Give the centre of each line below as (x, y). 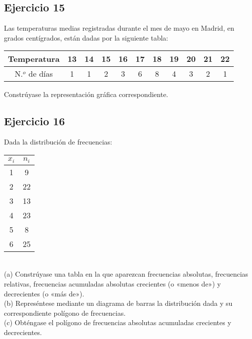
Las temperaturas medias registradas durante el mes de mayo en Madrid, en (119, 28)
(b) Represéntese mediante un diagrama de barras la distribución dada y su (118, 303)
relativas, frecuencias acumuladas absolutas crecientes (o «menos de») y (112, 283)
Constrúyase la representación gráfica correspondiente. (86, 94)
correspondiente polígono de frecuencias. (65, 313)
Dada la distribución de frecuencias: (58, 142)
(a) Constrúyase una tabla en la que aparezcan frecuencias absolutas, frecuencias (126, 274)
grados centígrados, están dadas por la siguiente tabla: (86, 37)
